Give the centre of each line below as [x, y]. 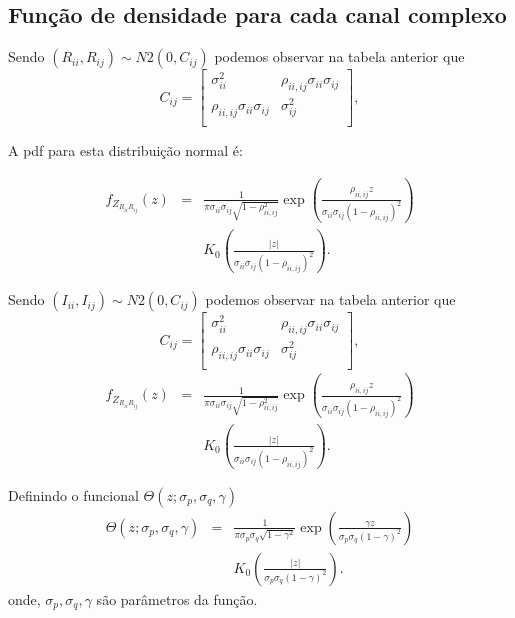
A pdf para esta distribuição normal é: [125, 150]
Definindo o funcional [73, 494]
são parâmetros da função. [177, 598]
